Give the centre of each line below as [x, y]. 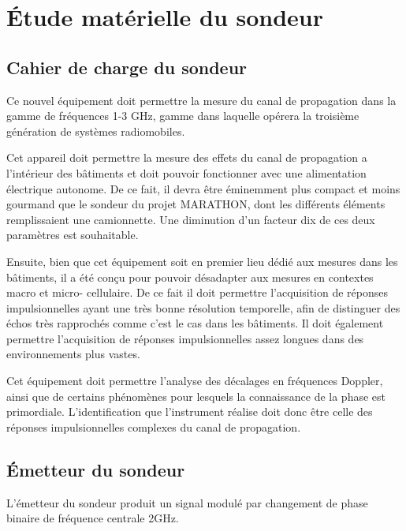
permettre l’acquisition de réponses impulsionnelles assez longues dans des [185, 338]
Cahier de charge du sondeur [127, 67]
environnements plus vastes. [73, 354]
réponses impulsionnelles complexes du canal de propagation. [154, 426]
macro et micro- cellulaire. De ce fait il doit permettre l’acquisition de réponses [197, 292]
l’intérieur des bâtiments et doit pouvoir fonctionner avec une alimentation [186, 172]
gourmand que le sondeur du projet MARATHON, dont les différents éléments [196, 204]
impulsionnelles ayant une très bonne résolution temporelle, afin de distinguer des [203, 307]
